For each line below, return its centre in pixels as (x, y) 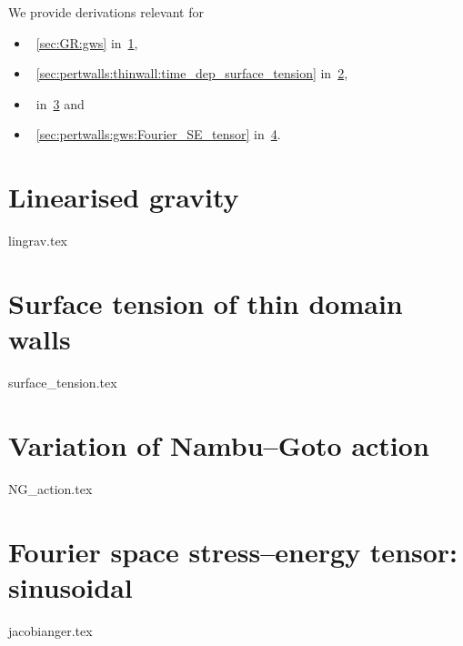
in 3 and (60, 103)
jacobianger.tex (50, 630)
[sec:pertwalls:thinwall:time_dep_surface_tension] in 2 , (192, 73)
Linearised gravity (124, 197)
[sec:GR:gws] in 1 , (87, 42)
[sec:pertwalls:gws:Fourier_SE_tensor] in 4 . (158, 134)
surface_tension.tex (63, 382)
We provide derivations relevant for (106, 12)
